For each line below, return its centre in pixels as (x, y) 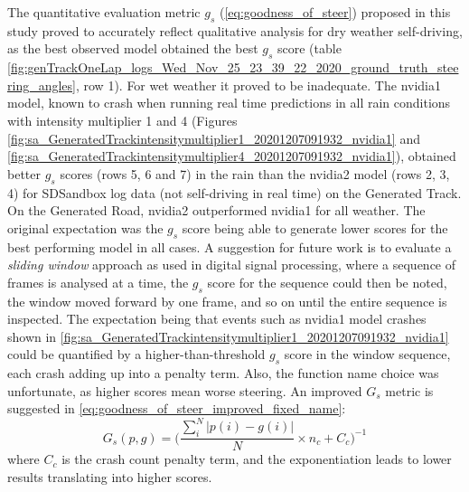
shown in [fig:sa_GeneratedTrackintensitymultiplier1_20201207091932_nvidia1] (228, 336)
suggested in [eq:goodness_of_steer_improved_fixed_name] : (177, 408)
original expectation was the (85, 227)
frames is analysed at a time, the (98, 282)
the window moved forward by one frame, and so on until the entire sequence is (227, 301)
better (24, 173)
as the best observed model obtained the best (133, 48)
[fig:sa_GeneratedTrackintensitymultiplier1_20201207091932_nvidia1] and (214, 138)
